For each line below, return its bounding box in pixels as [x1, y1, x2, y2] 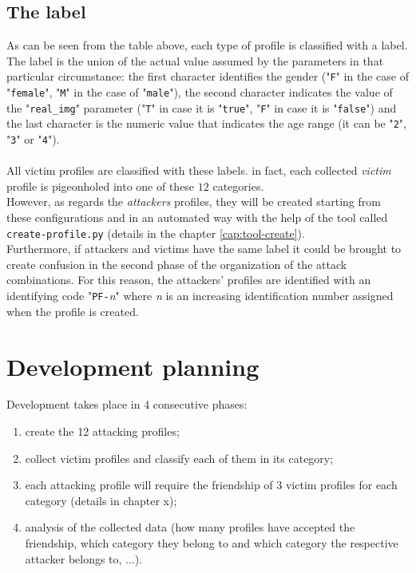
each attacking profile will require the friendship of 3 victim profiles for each [25, 476, 398, 493]
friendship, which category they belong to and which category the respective [25, 535, 398, 551]
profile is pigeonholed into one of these [6, 177, 195, 194]
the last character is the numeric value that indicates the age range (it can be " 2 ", [6, 115, 406, 132]
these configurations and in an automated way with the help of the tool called [6, 209, 388, 226]
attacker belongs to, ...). [25, 550, 143, 567]
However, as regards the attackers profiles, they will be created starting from [6, 193, 381, 210]
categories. [212, 177, 264, 194]
